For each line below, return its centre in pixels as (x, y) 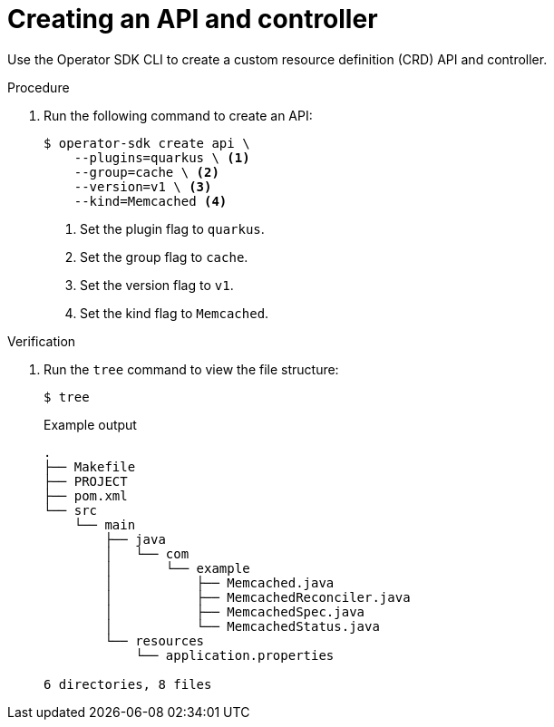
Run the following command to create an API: (178, 115)
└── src (71, 510)
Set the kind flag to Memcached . (175, 313)
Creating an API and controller (193, 19)
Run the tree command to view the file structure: (191, 369)
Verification (42, 341)
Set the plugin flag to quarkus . (172, 228)
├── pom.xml (86, 495)
